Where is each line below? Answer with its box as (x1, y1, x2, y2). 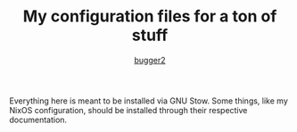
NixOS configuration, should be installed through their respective (9, 104, 248, 115)
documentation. (9, 114, 68, 125)
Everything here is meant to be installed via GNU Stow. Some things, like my (9, 95, 288, 106)
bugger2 (134, 54, 166, 65)
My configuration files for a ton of (22, 6, 277, 27)
